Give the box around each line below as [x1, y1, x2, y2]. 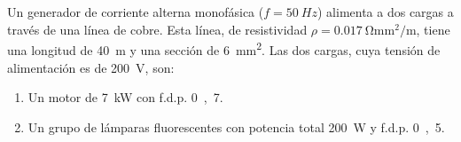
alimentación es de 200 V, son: [7, 58, 175, 76]
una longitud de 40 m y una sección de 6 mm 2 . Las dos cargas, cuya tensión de [7, 38, 441, 59]
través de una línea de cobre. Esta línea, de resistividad [7, 20, 308, 38]
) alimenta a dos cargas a [317, 3, 454, 21]
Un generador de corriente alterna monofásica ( [7, 3, 264, 21]
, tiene [416, 20, 450, 38]
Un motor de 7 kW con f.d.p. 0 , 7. [27, 88, 223, 106]
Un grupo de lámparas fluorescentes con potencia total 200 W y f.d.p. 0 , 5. [27, 117, 445, 136]
